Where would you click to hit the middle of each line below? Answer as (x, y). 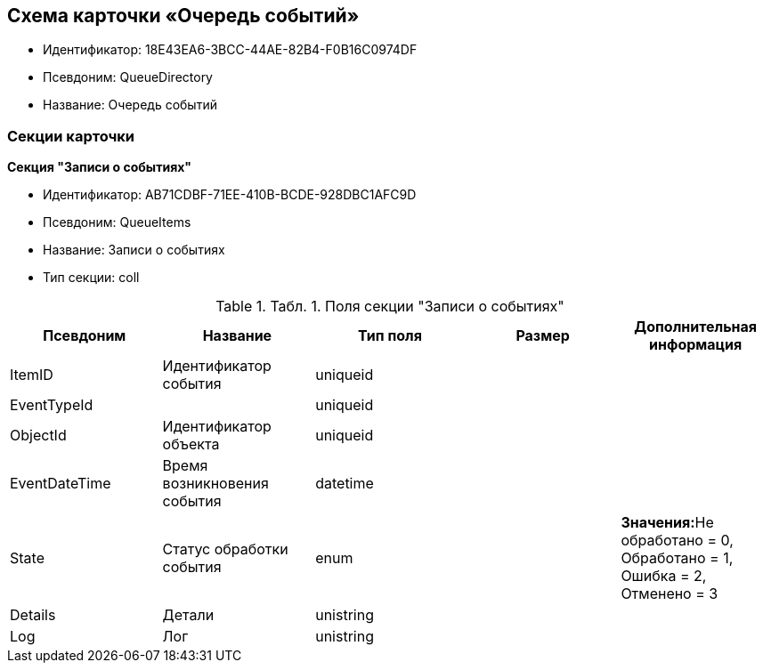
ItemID (32, 375)
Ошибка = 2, (664, 576)
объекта (191, 444)
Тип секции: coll (91, 278)
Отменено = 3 (670, 594)
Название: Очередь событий (130, 105)
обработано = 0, (677, 541)
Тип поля (390, 336)
